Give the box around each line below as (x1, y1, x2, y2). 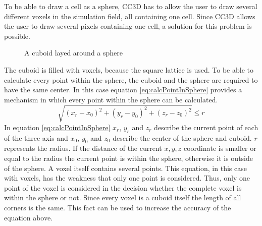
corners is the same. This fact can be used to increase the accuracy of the (4, 202, 231, 213)
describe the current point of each (154, 122, 258, 132)
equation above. (4, 212, 53, 222)
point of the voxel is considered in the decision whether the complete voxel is (4, 182, 242, 193)
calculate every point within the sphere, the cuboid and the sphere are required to (4, 74, 258, 85)
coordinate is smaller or (183, 143, 256, 153)
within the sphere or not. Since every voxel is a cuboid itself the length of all (4, 192, 241, 203)
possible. (4, 30, 30, 41)
